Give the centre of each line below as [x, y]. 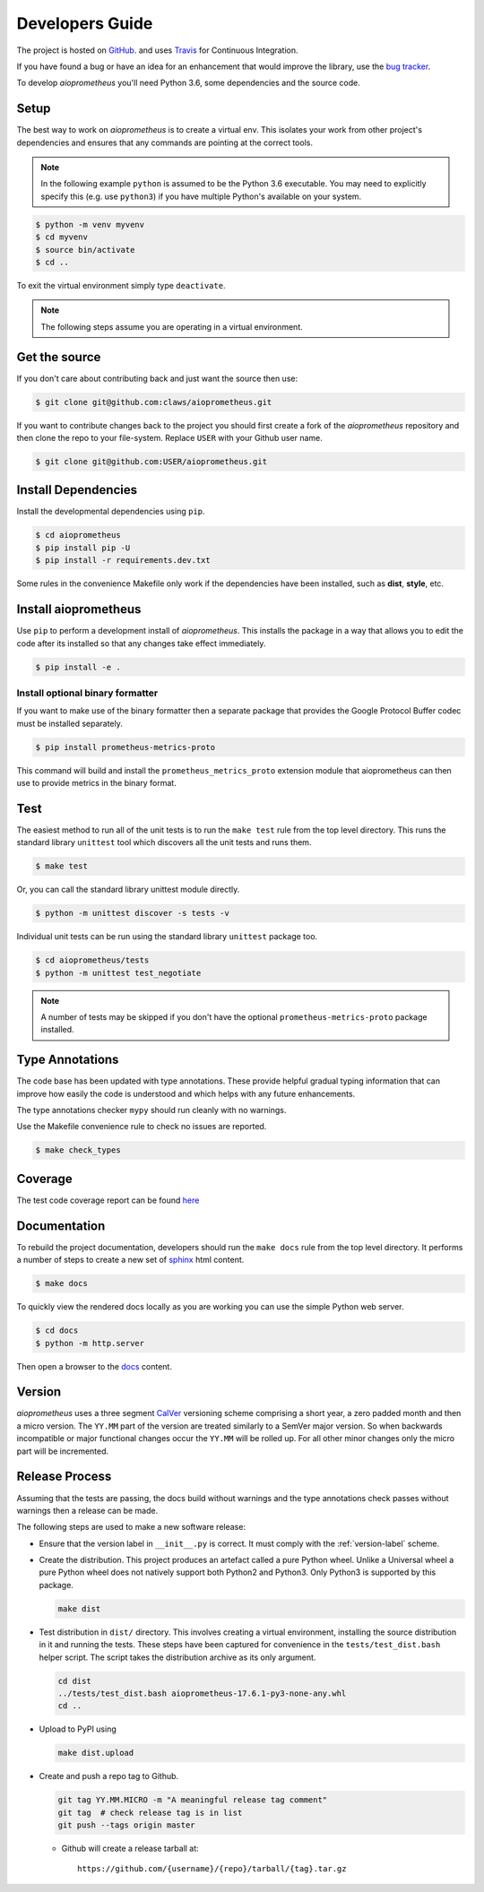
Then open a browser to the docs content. [94, 1366]
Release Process [64, 1477]
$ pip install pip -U [83, 548]
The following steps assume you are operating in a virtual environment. [172, 326]
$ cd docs [57, 1330]
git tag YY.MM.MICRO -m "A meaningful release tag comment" [193, 1800]
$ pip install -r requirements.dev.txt [123, 561]
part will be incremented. [63, 1451]
